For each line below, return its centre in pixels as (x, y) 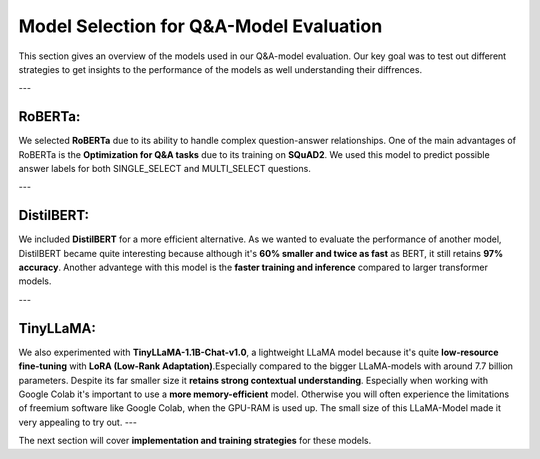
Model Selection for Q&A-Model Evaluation (200, 26)
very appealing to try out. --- (77, 422)
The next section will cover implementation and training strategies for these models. (195, 441)
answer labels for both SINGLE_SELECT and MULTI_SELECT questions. (165, 169)
